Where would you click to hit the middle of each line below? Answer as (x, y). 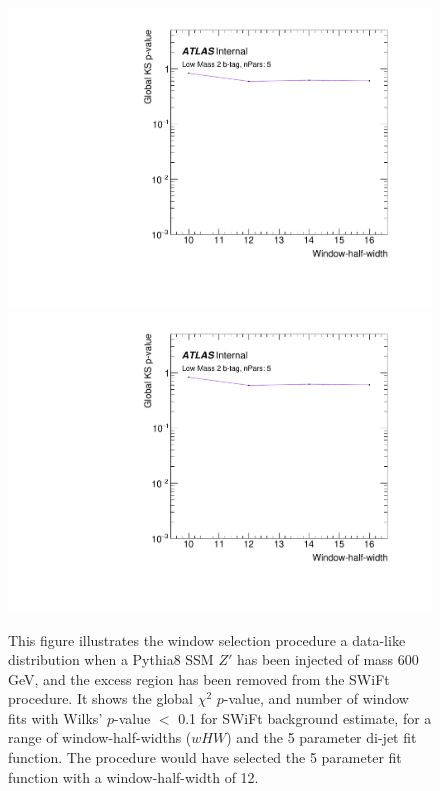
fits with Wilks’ (55, 717)
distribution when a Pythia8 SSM (111, 659)
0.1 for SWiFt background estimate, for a (305, 717)
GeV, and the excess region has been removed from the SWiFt (199, 678)
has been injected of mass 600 (327, 659)
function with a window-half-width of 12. (133, 776)
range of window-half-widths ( (100, 737)
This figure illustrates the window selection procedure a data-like (207, 639)
